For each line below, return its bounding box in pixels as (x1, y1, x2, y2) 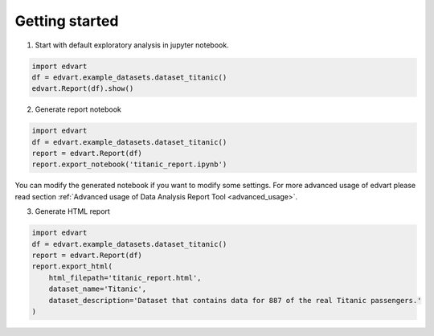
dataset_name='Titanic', (48, 285, 147, 293)
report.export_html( (31, 262, 113, 271)
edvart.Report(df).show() (31, 84, 134, 93)
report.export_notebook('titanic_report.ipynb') (31, 160, 227, 169)
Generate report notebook (35, 104, 122, 114)
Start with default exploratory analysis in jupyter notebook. (35, 40, 229, 50)
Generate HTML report (35, 207, 110, 216)
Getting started (14, 12, 119, 30)
